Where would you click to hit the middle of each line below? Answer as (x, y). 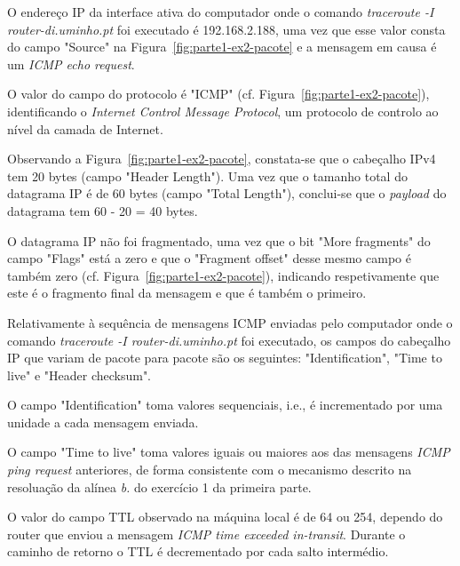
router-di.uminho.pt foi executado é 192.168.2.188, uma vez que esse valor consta (226, 29)
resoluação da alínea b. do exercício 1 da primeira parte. (159, 486)
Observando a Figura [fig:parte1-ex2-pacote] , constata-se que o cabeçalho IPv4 (222, 159)
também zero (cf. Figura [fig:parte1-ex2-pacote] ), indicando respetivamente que (223, 275)
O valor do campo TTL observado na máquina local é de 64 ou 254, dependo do (225, 517)
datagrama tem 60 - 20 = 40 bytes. (103, 210)
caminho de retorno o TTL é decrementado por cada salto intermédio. (198, 551)
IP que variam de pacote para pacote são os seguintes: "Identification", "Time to (225, 358)
